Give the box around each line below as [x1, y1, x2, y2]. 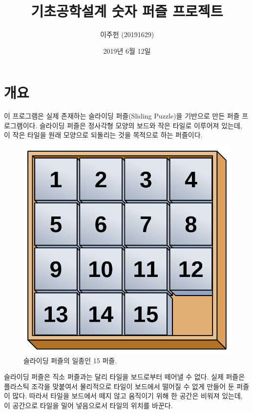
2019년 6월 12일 [103, 45, 151, 56]
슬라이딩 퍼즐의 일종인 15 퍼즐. [23, 355, 117, 365]
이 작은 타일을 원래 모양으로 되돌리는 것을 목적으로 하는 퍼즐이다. [4, 130, 203, 140]
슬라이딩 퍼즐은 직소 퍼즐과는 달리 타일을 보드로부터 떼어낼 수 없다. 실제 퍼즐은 [4, 372, 245, 382]
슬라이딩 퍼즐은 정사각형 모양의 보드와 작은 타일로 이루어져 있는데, [39, 120, 242, 130]
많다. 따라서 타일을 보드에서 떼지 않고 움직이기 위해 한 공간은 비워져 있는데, [12, 391, 243, 401]
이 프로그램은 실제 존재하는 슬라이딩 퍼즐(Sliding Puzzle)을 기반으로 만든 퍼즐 [4, 111, 240, 121]
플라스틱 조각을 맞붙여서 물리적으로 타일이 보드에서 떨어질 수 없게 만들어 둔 [4, 381, 234, 391]
